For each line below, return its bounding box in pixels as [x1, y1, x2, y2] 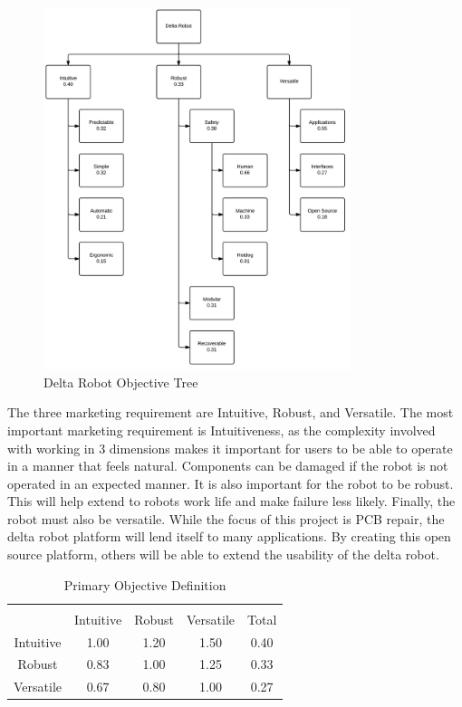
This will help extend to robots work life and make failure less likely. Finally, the [7, 492, 456, 511]
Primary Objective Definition [63, 575, 226, 594]
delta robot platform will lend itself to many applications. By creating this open [7, 527, 451, 546]
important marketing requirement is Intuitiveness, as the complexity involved [7, 420, 436, 439]
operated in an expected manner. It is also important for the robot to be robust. [7, 473, 454, 492]
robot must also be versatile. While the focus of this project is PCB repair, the [7, 509, 445, 528]
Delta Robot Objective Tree [43, 372, 198, 391]
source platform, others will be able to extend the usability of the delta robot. [7, 545, 439, 564]
